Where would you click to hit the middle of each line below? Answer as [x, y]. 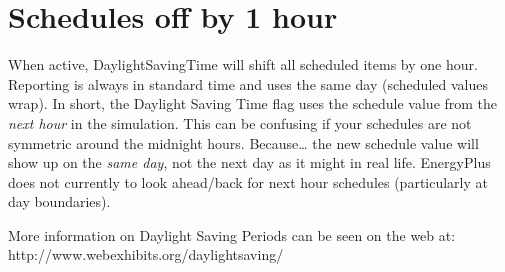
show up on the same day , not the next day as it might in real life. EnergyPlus [249, 162]
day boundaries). [59, 201]
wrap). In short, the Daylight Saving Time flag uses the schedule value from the [253, 103]
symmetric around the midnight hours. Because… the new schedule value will [243, 142]
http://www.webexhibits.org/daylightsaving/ [146, 254]
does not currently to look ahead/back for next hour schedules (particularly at [248, 181]
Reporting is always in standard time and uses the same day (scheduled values [248, 83]
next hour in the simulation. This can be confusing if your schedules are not [240, 122]
